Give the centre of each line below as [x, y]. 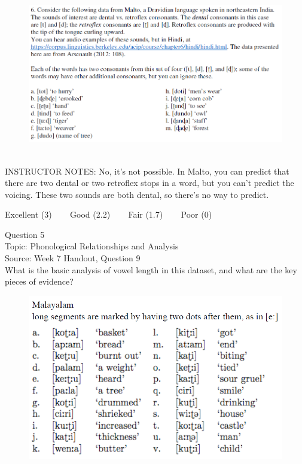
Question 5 [25, 234]
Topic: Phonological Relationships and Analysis [92, 246]
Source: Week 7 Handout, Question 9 [73, 258]
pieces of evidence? [39, 281]
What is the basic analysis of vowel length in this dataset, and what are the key [151, 269]
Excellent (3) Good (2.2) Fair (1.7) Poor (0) [109, 214]
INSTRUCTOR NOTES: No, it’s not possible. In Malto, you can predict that [147, 171]
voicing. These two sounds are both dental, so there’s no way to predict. [137, 194]
